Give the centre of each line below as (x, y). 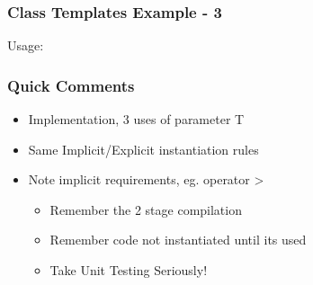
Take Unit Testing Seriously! (129, 270)
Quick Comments (71, 85)
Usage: (26, 45)
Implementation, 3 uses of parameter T (136, 119)
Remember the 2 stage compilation (146, 209)
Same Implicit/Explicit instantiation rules (143, 149)
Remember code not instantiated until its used (178, 240)
